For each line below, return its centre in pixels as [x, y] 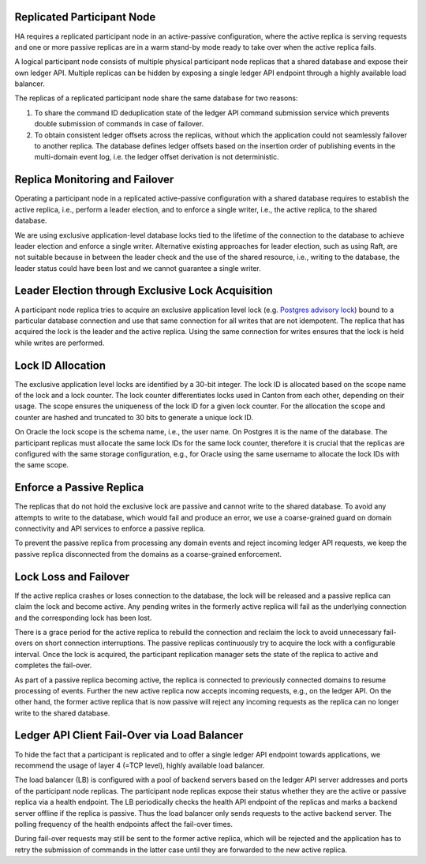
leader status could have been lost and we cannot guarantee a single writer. [138, 268]
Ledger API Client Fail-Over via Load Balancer [129, 736]
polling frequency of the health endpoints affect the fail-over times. [123, 824]
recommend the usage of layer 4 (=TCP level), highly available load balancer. [140, 765]
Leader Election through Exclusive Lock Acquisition [144, 291]
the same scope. [42, 465]
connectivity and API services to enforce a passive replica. [110, 528]
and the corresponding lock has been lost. [83, 618]
